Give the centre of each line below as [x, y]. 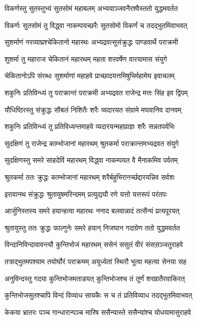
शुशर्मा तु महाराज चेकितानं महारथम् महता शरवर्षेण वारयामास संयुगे [86, 59]
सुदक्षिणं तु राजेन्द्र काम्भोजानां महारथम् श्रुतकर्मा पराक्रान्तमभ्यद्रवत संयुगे [92, 143]
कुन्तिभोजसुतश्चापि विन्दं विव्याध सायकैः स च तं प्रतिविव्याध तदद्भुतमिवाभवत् [98, 295]
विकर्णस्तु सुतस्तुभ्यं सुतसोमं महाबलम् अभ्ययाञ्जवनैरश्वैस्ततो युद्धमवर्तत [91, 8]
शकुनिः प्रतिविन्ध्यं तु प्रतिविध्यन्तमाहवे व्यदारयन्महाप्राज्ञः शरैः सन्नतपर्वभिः [90, 126]
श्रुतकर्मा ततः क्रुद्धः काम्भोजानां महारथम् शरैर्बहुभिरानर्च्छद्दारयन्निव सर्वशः [90, 177]
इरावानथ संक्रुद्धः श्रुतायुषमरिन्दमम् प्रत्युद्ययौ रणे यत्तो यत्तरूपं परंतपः [86, 194]
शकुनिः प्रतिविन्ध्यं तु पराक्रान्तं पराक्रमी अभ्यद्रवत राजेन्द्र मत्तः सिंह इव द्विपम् [96, 92]
